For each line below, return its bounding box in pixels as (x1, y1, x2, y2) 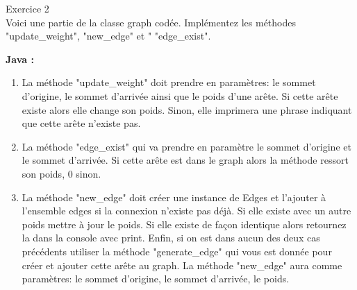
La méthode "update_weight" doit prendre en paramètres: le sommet (22, 75, 316, 89)
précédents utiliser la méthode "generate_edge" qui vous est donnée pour (22, 244, 332, 258)
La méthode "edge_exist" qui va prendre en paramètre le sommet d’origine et (22, 139, 351, 153)
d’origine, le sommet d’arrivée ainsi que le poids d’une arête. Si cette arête (22, 88, 338, 103)
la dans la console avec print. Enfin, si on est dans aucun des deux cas (22, 230, 320, 245)
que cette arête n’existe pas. (22, 116, 141, 130)
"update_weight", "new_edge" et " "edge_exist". (6, 28, 211, 43)
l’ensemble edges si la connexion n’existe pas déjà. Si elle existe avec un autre (22, 203, 351, 218)
